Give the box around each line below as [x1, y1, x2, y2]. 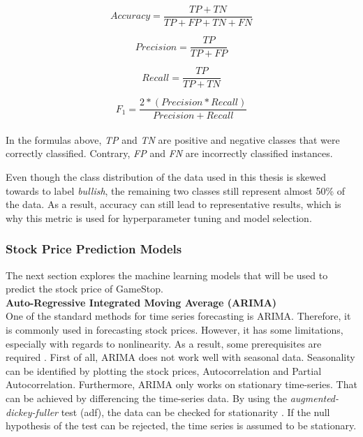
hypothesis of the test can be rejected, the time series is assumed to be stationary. [6, 418, 357, 433]
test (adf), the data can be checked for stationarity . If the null [61, 404, 330, 419]
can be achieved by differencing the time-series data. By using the [6, 390, 287, 405]
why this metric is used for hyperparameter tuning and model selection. [6, 210, 312, 225]
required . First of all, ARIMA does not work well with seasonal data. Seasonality [6, 350, 355, 364]
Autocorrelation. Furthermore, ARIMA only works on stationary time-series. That [6, 377, 357, 392]
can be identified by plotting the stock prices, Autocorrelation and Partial [6, 363, 322, 378]
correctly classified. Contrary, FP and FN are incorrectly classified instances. [6, 146, 333, 161]
